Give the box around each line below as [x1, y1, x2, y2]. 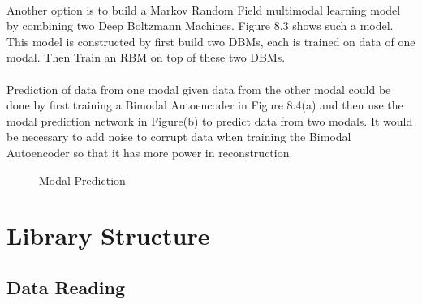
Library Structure [6, 219, 210, 252]
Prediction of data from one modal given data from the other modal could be [6, 80, 391, 97]
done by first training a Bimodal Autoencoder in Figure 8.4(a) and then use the [6, 96, 403, 113]
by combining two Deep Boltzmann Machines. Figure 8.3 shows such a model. [6, 17, 394, 34]
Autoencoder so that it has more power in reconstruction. [6, 143, 293, 161]
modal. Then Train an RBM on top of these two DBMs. [6, 49, 286, 66]
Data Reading [6, 274, 125, 299]
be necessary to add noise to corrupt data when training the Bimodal [6, 128, 351, 145]
